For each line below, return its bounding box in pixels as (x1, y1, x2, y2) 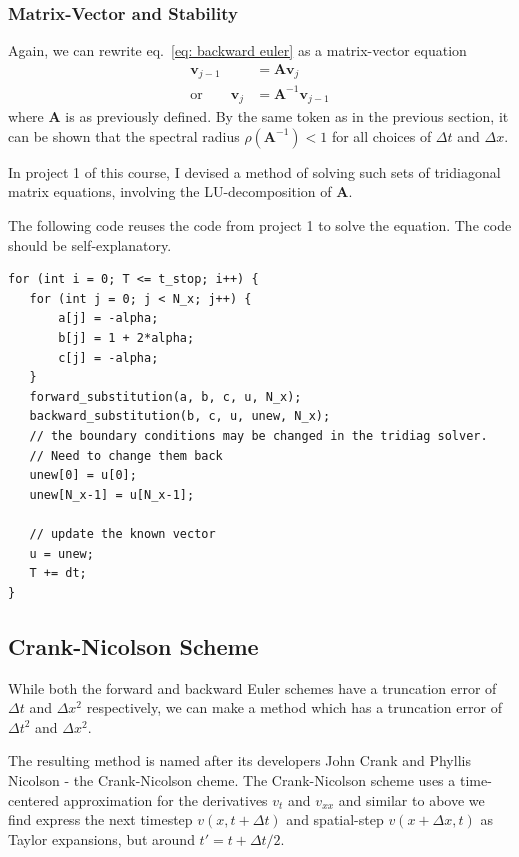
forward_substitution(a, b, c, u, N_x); (29, 389, 302, 404)
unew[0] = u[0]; (29, 468, 137, 483)
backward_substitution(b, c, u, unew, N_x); (29, 409, 331, 424)
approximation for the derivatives (63, 789, 268, 810)
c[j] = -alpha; (58, 350, 159, 365)
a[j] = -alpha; (58, 311, 159, 326)
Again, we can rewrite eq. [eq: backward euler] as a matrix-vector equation (8, 40, 467, 61)
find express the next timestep (8, 809, 193, 830)
